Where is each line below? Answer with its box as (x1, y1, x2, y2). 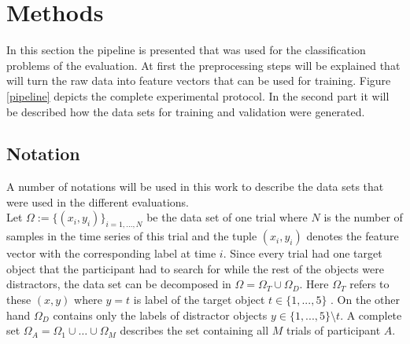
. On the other (331, 291, 401, 308)
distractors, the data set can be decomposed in (6, 276, 231, 292)
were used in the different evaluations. (6, 193, 189, 210)
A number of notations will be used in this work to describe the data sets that (6, 178, 384, 195)
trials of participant (286, 322, 381, 339)
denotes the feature (306, 228, 399, 244)
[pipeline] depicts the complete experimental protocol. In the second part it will (6, 87, 390, 104)
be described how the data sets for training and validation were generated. (6, 103, 365, 119)
